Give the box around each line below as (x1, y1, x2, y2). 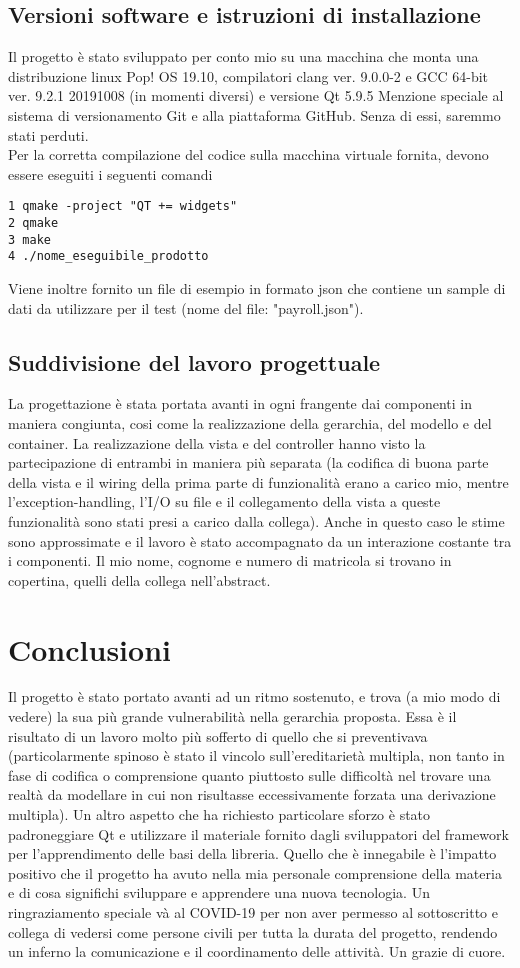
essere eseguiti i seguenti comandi (8, 163, 213, 184)
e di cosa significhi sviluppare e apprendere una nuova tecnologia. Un (8, 882, 430, 903)
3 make (8, 232, 51, 247)
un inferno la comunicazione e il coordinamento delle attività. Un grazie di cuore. (8, 941, 506, 962)
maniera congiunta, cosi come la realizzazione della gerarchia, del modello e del (8, 412, 492, 433)
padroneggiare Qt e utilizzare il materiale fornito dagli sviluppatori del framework (8, 823, 509, 844)
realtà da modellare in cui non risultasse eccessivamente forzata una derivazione (8, 784, 496, 805)
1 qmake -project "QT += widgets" (8, 199, 238, 214)
